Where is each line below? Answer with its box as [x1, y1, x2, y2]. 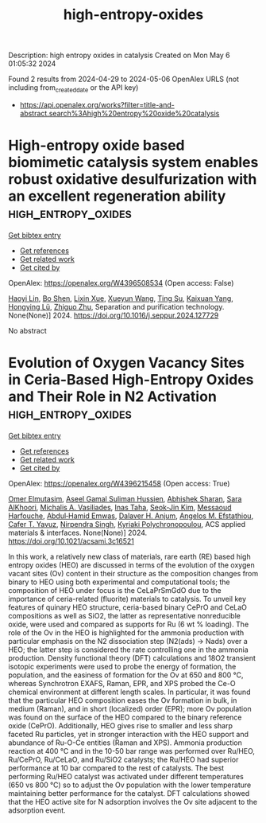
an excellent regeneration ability [8, 187, 226, 205]
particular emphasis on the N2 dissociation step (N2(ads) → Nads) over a [8, 636, 248, 646]
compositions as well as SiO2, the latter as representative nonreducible [8, 610, 241, 620]
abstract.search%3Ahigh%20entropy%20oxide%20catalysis [19, 108, 220, 118]
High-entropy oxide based [8, 137, 185, 154]
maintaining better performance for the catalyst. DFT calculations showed [8, 788, 250, 798]
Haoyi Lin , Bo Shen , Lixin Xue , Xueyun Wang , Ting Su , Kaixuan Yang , [8, 293, 234, 303]
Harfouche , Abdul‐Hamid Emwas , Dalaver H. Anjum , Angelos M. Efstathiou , [8, 511, 254, 521]
